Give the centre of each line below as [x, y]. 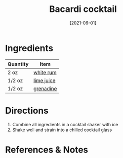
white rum [45, 72]
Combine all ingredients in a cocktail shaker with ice [65, 124]
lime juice [44, 80]
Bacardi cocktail [83, 9]
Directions [27, 111]
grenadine [45, 88]
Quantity [18, 64]
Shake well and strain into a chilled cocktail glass [62, 130]
